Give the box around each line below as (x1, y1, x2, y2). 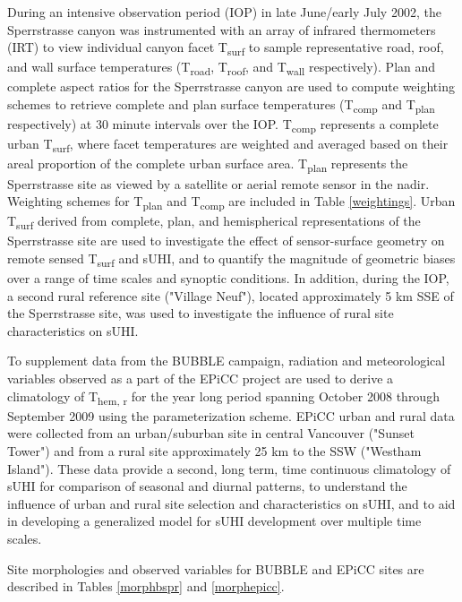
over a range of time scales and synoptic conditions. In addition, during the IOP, (7, 269, 449, 288)
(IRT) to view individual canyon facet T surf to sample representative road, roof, (7, 38, 444, 58)
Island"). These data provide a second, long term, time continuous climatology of (7, 459, 451, 477)
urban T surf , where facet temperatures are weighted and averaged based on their (7, 134, 449, 156)
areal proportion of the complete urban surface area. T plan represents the (7, 154, 408, 176)
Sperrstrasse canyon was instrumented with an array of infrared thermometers (7, 20, 436, 39)
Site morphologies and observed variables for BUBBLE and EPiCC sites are (7, 559, 424, 578)
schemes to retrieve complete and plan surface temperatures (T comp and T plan (7, 95, 435, 116)
